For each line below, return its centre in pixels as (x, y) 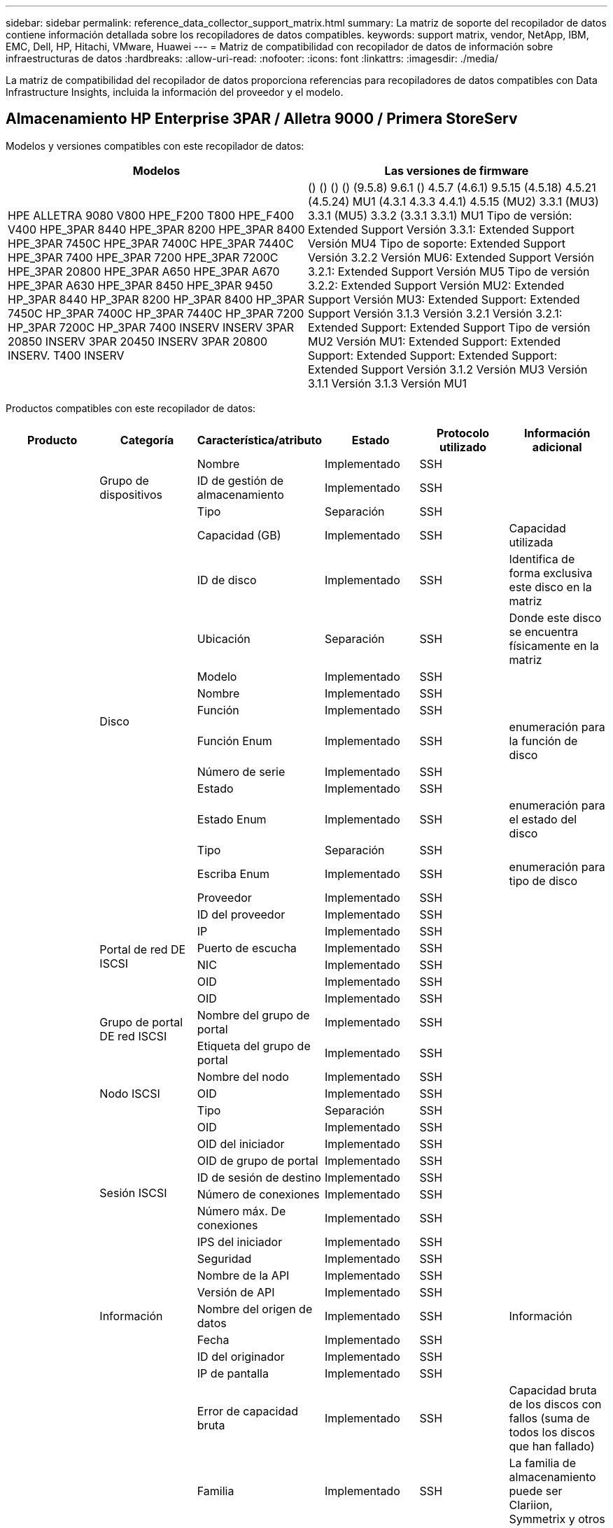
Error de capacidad (248, 1411)
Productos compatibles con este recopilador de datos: (131, 408)
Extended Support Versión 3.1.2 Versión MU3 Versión (448, 369)
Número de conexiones (258, 1194)
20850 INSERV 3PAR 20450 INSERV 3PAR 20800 (138, 341)
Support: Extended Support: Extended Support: (432, 355)
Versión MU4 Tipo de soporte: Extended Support (437, 243)
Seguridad (224, 1258)
